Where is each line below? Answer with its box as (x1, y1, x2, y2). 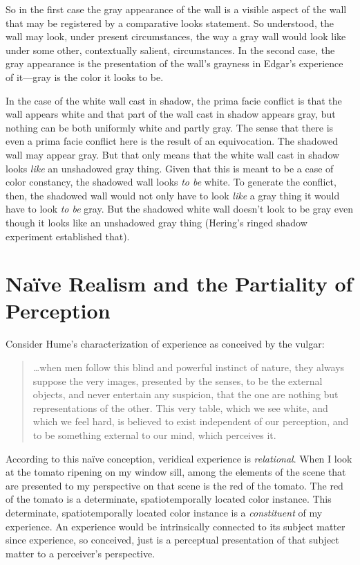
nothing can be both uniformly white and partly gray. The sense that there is (6, 120, 334, 134)
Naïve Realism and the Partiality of (6, 269, 353, 298)
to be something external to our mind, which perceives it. (32, 427, 276, 442)
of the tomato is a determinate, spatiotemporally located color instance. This (6, 492, 332, 506)
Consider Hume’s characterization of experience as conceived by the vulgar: (6, 337, 325, 351)
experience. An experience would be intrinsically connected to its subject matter (6, 519, 345, 533)
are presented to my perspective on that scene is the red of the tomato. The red (6, 478, 343, 492)
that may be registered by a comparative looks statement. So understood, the (6, 15, 334, 30)
